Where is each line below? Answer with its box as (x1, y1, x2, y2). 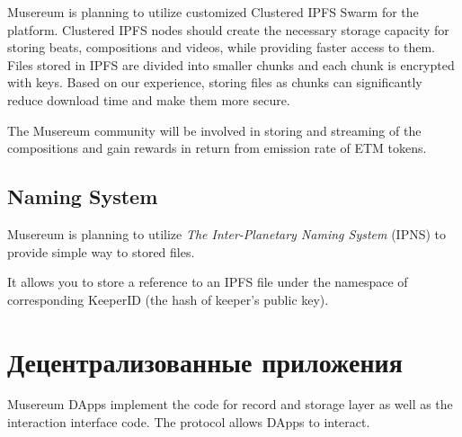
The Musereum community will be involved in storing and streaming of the (7, 120, 422, 139)
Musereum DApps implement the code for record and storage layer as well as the (7, 395, 453, 414)
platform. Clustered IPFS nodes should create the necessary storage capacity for (7, 20, 449, 39)
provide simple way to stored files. (7, 242, 195, 261)
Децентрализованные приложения (7, 343, 403, 379)
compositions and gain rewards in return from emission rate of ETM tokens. (7, 138, 427, 157)
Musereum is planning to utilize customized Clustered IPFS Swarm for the (7, 3, 419, 21)
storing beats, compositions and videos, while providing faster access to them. (7, 38, 435, 57)
